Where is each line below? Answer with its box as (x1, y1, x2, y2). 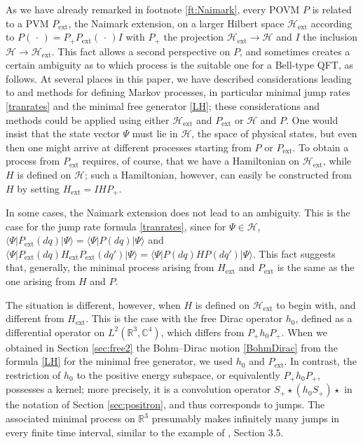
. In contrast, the (284, 354, 357, 368)
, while (322, 153, 352, 168)
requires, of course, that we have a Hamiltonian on (82, 153, 300, 168)
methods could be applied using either (6, 112, 170, 127)
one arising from (6, 274, 76, 288)
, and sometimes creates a (240, 43, 350, 58)
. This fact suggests (252, 246, 336, 261)
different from (6, 311, 64, 326)
